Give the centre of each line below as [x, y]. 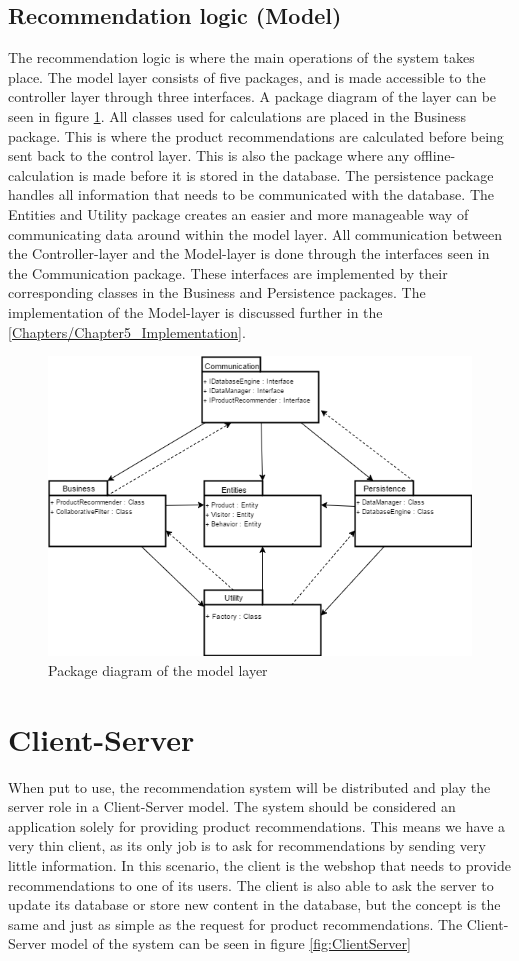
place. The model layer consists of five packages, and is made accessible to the [247, 76]
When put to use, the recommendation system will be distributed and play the [249, 786]
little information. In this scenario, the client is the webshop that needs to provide [259, 864]
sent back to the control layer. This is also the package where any [209, 155]
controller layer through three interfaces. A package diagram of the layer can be [252, 96]
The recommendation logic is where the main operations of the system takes [241, 57]
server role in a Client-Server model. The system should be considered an [232, 806]
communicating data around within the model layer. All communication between [255, 233]
